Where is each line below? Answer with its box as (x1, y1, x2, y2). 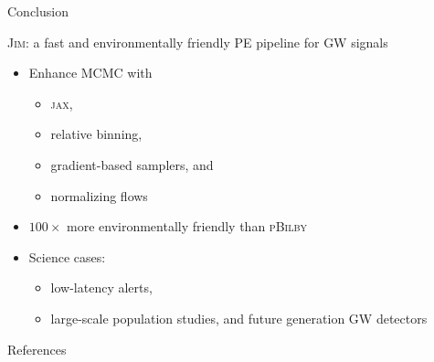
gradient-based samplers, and (50, 154, 214, 174)
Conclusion (7, 2, 69, 20)
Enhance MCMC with (28, 63, 153, 82)
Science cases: (28, 247, 106, 266)
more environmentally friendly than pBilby (67, 217, 308, 236)
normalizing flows (50, 186, 148, 205)
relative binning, (50, 124, 143, 144)
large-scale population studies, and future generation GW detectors (50, 308, 428, 327)
